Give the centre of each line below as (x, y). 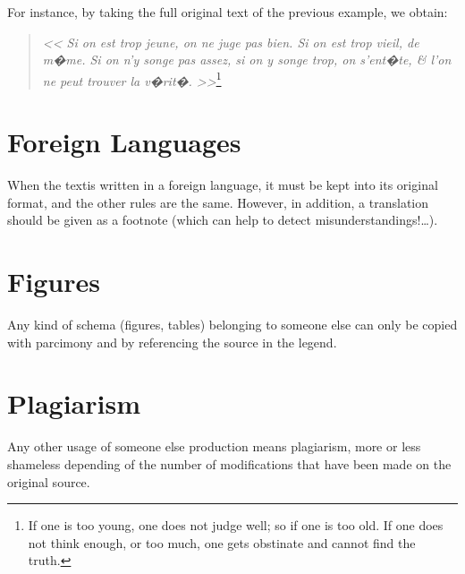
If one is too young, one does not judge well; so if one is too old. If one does (236, 525)
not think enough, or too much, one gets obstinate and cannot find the (222, 542)
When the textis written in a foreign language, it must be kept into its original (223, 185)
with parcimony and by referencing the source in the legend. (172, 342)
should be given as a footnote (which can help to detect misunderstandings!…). (223, 220)
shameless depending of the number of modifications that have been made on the (229, 463)
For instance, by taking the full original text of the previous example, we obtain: (228, 12)
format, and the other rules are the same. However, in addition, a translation (218, 202)
